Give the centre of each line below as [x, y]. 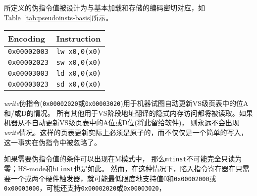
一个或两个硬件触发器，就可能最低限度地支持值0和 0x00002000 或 [113, 178]
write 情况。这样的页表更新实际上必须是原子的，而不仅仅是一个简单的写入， [126, 132]
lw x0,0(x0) [78, 52]
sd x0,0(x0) [78, 84]
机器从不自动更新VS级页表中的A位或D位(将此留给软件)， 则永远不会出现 [122, 122]
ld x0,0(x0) [78, 73]
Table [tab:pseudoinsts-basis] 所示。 [58, 17]
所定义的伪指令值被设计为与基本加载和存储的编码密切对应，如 [104, 7]
